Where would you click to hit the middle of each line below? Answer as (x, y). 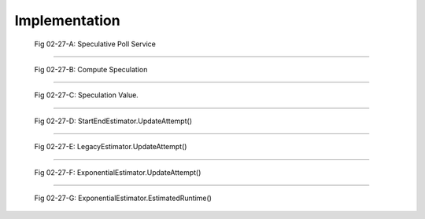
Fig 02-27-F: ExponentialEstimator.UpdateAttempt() (118, 172)
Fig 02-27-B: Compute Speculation (91, 69)
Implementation (68, 20)
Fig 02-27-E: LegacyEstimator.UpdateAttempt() (111, 147)
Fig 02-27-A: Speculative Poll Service (95, 44)
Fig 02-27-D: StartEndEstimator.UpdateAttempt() (113, 121)
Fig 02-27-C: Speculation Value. (87, 95)
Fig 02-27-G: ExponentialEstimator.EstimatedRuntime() (123, 198)
